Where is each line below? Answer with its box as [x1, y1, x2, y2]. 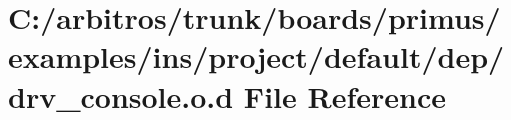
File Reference [243, 75, 446, 116]
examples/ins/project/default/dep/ [8, 36, 505, 77]
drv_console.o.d [8, 75, 234, 116]
